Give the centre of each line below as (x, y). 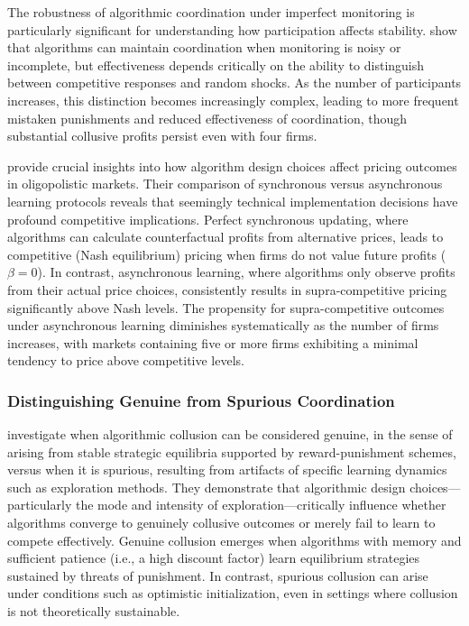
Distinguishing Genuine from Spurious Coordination (201, 400)
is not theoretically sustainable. (94, 611)
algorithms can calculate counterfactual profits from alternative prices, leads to (225, 237)
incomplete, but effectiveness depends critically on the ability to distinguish (216, 64)
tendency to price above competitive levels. (126, 360)
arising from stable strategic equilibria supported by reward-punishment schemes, (232, 451)
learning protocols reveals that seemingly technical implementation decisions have (233, 201)
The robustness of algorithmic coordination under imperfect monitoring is (211, 12)
